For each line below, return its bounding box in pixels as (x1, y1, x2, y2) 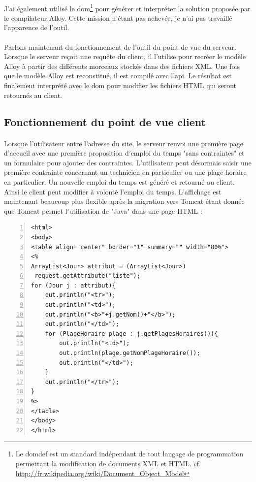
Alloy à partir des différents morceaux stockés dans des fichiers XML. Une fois (4, 61, 240, 71)
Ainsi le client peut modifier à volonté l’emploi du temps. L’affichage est (4, 186, 222, 196)
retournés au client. (4, 90, 62, 100)
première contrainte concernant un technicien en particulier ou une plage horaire (4, 167, 247, 177)
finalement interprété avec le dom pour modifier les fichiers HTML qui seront (4, 80, 236, 90)
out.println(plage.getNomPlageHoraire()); (59, 350, 200, 357)
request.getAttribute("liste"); (34, 272, 140, 280)
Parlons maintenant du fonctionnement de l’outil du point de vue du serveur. (4, 41, 236, 52)
